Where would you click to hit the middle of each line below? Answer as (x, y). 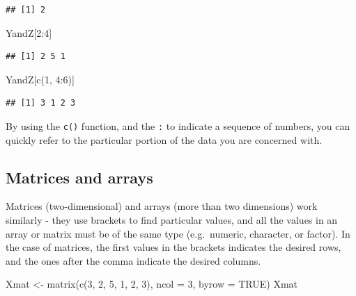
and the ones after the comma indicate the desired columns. (133, 260)
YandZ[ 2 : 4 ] (29, 32)
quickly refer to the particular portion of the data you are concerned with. (164, 139)
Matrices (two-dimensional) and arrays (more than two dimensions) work (162, 206)
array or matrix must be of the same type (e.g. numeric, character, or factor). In (178, 233)
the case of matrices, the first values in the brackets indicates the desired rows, (173, 247)
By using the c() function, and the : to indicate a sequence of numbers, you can (178, 125)
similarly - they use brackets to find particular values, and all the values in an (172, 220)
